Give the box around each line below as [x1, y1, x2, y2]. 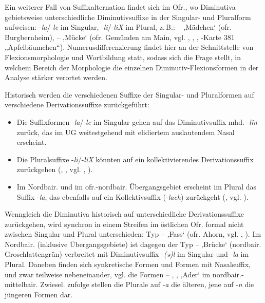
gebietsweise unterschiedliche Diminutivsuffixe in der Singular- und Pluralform [5, 11, 251, 22]
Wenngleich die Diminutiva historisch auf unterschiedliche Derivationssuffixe [5, 209, 244, 219]
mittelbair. [5, 279, 38, 290]
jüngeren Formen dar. [5, 289, 73, 299]
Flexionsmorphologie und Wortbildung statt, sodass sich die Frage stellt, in [5, 51, 241, 62]
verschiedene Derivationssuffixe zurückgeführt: [5, 99, 149, 110]
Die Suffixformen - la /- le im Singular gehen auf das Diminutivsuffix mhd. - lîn [16, 116, 257, 127]
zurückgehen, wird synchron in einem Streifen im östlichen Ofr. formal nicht [5, 218, 244, 229]
